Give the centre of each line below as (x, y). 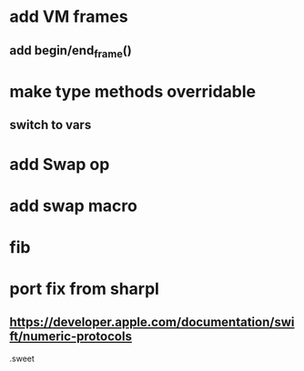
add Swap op (60, 164)
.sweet (22, 358)
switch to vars (51, 125)
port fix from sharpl (84, 289)
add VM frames (69, 17)
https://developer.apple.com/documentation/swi (152, 322)
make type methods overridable (133, 91)
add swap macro (74, 206)
